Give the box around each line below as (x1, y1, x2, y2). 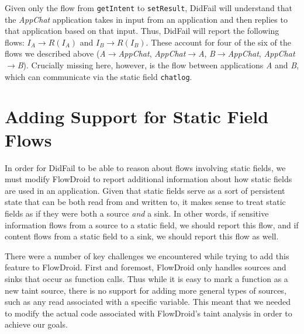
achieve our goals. (5, 318, 68, 330)
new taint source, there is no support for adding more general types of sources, (5, 284, 286, 296)
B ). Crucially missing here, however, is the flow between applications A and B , (17, 59, 299, 71)
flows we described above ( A (5, 47, 106, 60)
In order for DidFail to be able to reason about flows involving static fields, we (5, 161, 286, 173)
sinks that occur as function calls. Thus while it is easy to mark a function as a (5, 272, 288, 284)
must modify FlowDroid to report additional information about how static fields (5, 173, 292, 185)
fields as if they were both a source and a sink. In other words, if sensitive (5, 207, 269, 219)
